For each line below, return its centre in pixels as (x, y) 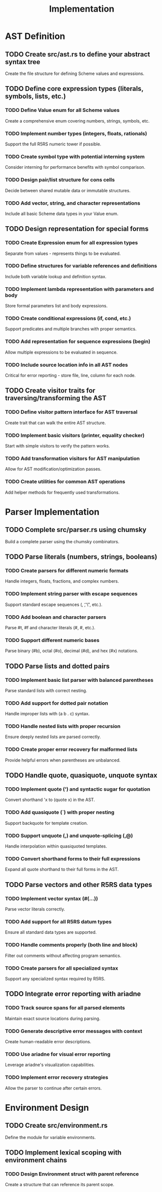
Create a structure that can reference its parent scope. (60, 1185)
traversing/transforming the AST (56, 398)
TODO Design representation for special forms (77, 229)
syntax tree (23, 62)
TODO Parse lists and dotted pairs (57, 666)
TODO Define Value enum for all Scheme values (63, 110)
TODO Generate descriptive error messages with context (74, 1031)
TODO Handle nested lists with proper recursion (63, 727)
